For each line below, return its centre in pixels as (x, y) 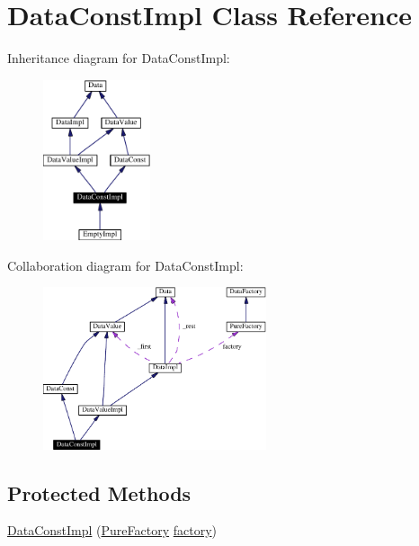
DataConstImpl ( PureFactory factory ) (112, 530)
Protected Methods (99, 492)
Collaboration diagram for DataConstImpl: (125, 265)
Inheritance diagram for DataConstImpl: (119, 58)
